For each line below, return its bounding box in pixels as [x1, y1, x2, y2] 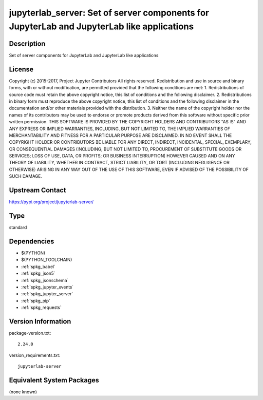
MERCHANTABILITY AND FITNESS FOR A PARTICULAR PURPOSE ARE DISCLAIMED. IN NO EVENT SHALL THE [9, 132, 232, 138]
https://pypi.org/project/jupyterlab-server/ [9, 199, 94, 205]
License [9, 65, 34, 73]
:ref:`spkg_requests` [21, 305, 62, 310]
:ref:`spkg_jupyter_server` [21, 291, 73, 297]
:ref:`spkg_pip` [21, 298, 51, 304]
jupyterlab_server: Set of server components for [9, 7, 209, 18]
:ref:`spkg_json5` [21, 270, 56, 276]
